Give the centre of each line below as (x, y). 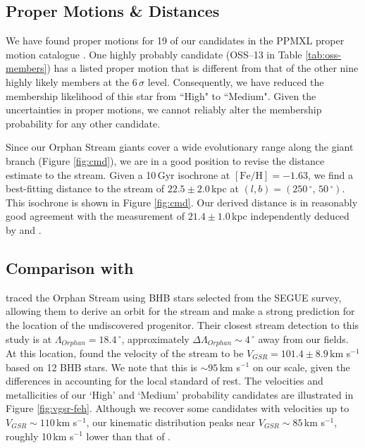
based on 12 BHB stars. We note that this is (101, 367)
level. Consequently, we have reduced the (236, 81)
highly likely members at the (68, 81)
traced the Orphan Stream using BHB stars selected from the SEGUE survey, (174, 297)
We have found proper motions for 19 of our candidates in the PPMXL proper (175, 41)
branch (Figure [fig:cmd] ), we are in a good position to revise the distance (165, 160)
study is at (29, 338)
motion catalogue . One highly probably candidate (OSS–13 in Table (154, 54)
